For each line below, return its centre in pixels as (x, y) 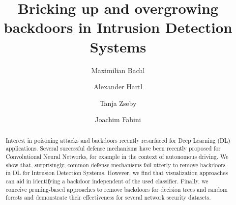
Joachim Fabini (118, 119)
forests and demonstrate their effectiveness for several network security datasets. (108, 197)
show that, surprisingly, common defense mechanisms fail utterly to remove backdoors (116, 165)
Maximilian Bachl (118, 70)
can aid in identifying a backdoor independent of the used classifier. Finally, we (107, 181)
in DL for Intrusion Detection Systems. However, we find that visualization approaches (117, 173)
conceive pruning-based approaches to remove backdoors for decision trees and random (117, 189)
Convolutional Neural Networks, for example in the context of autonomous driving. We (117, 156)
